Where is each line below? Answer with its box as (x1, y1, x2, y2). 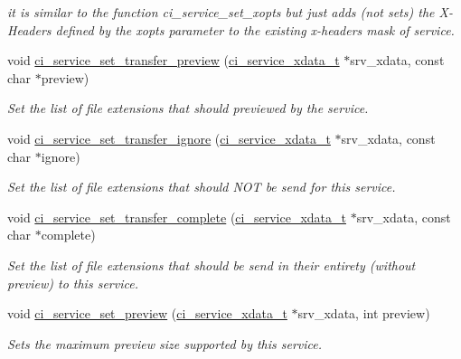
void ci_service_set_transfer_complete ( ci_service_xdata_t (7, 207, 346, 226)
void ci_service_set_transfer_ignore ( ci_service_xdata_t (7, 128, 331, 147)
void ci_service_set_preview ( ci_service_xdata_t (7, 304, 287, 323)
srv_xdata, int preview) (297, 304, 430, 323)
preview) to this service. (7, 273, 138, 292)
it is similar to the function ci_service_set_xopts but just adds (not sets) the (7, 3, 435, 21)
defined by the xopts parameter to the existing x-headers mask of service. (55, 20, 455, 39)
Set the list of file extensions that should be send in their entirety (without (7, 255, 416, 274)
